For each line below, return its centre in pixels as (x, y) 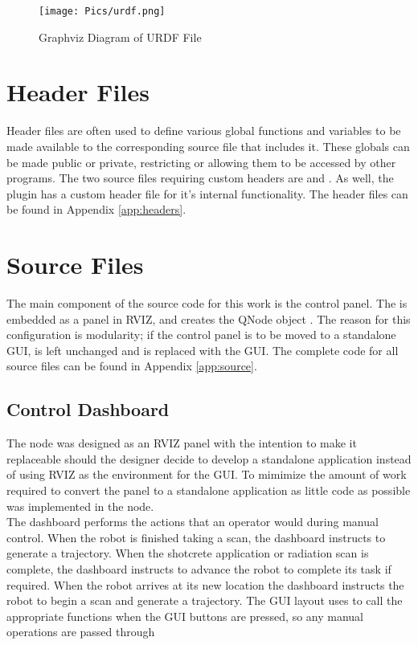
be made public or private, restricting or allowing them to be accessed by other (201, 162)
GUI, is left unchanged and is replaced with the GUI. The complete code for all (203, 350)
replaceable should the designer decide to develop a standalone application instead (209, 458)
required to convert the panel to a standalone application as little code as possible (209, 490)
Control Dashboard (88, 409)
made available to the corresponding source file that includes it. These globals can (208, 146)
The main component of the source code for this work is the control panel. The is (207, 303)
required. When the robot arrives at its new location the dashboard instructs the (205, 584)
